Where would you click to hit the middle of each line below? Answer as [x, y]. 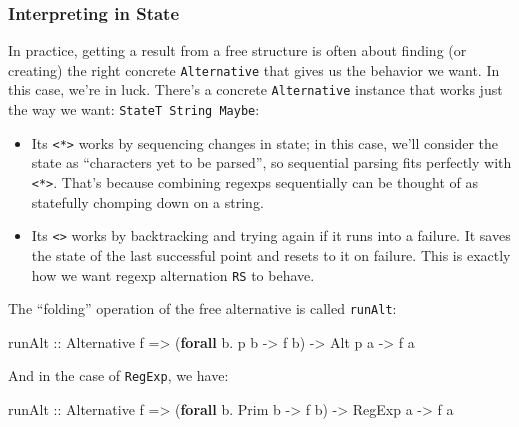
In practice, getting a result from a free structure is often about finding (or [237, 50]
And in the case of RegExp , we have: [118, 375]
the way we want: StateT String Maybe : [134, 109]
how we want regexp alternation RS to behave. [173, 274]
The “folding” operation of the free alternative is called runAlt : [202, 308]
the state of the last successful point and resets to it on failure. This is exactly [271, 254]
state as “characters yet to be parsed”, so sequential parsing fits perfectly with [271, 162]
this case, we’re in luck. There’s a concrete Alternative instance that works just [255, 89]
